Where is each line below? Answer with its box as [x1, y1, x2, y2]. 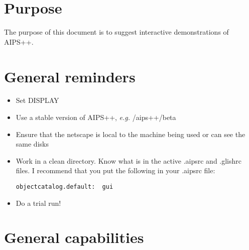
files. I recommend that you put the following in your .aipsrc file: [16, 165, 215, 176]
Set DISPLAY [16, 95, 59, 105]
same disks [16, 139, 49, 149]
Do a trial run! [16, 197, 61, 208]
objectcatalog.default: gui [16, 183, 113, 190]
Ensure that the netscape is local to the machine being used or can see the [16, 129, 245, 139]
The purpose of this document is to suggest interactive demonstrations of [4, 27, 229, 37]
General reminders [4, 66, 136, 86]
